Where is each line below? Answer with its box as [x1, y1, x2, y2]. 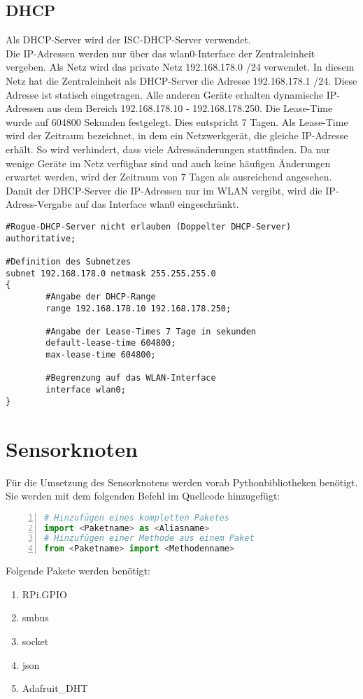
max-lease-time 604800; [45, 350, 156, 360]
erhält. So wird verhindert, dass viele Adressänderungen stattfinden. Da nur [6, 141, 331, 156]
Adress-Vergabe [6, 197, 72, 211]
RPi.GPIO [22, 586, 67, 601]
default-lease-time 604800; [45, 338, 176, 348]
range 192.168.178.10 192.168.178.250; [45, 303, 232, 313]
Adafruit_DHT [22, 681, 88, 696]
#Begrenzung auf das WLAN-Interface [45, 373, 216, 383]
